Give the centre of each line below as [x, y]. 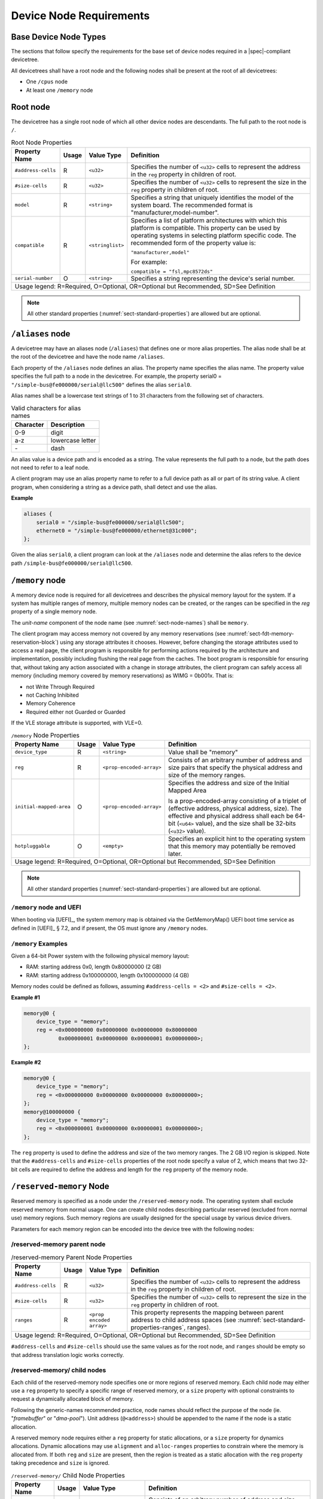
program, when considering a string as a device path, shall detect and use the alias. [114, 487]
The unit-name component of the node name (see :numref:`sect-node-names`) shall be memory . [130, 622]
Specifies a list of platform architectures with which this [209, 220]
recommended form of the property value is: [194, 243]
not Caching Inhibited [52, 695]
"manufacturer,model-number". [175, 212]
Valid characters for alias [46, 408]
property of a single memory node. [54, 612]
